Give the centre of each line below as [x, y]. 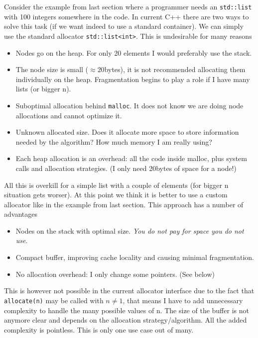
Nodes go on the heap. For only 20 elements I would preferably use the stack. [134, 52]
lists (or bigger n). [43, 89]
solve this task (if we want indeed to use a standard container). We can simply [124, 26]
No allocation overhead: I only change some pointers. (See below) [115, 274]
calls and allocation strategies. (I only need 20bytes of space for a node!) [126, 168]
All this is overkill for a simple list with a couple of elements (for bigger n [116, 185]
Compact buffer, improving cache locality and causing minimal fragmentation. [135, 257]
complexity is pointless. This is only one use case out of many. [99, 329]
